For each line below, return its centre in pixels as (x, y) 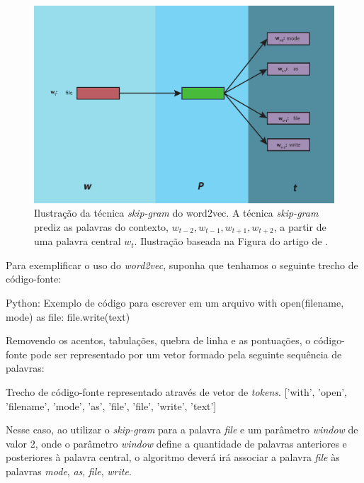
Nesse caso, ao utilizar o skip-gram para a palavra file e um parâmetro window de (182, 430)
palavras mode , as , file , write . (69, 471)
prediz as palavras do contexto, (102, 226)
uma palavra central (78, 241)
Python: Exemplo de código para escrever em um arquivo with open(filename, (175, 303)
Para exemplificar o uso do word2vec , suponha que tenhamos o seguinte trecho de (182, 265)
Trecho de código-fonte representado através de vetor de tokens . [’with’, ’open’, (176, 392)
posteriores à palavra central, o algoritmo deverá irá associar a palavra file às (173, 457)
